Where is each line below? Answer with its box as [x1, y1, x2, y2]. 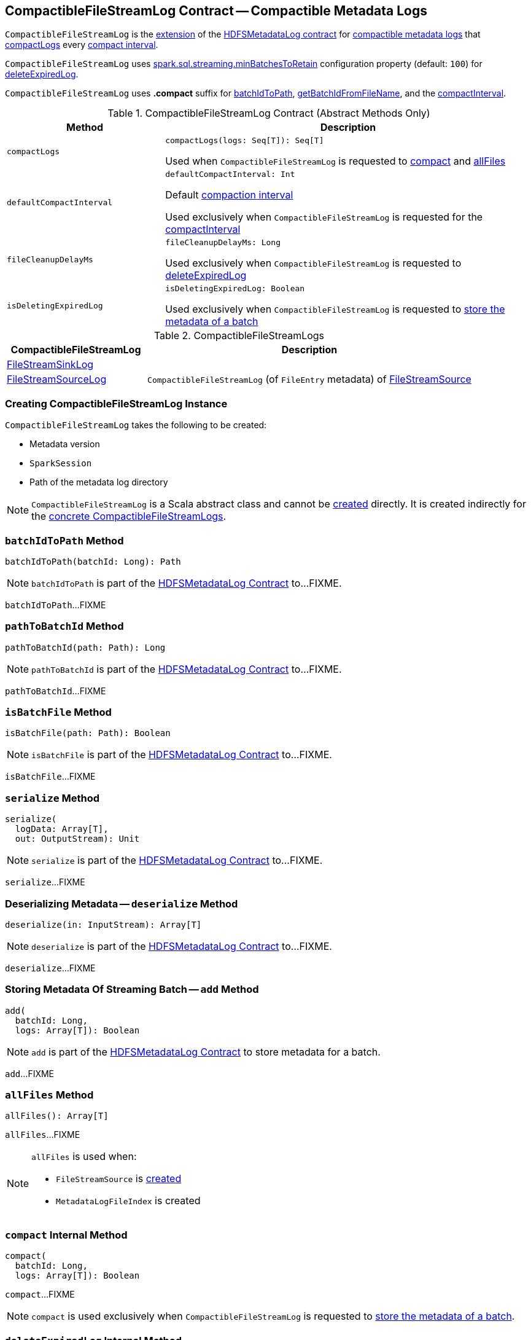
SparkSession [29, 458, 92, 469]
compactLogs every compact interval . [5, 39, 158, 50]
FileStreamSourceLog [7, 373, 107, 386]
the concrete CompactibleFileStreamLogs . [31, 510, 227, 523]
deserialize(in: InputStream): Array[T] [5, 919, 202, 930]
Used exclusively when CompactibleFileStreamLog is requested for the [165, 211, 483, 224]
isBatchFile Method [5, 706, 112, 719]
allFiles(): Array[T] [5, 1111, 109, 1121]
